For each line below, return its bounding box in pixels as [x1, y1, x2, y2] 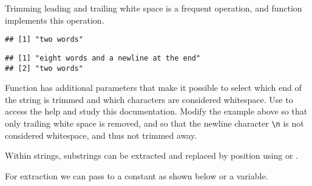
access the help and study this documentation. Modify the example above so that [5, 105, 308, 118]
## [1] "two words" [5, 35, 83, 44]
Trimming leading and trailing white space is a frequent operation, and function [5, 2, 302, 14]
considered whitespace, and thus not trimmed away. [5, 128, 197, 141]
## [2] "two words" [5, 64, 83, 73]
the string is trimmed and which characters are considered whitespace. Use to [5, 93, 293, 105]
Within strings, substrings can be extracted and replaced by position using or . [5, 149, 298, 162]
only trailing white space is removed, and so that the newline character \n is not [5, 116, 304, 129]
